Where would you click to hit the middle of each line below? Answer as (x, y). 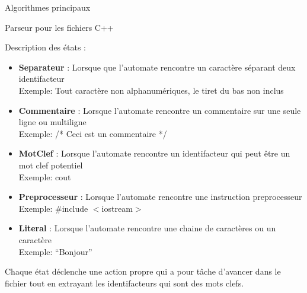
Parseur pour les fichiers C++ (59, 27)
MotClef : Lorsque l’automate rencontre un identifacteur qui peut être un (154, 153)
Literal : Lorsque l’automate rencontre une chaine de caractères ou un (147, 228)
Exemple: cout (45, 176)
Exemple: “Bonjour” (55, 251)
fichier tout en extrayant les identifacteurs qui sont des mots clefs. (124, 283)
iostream (117, 208)
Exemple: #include (53, 208)
